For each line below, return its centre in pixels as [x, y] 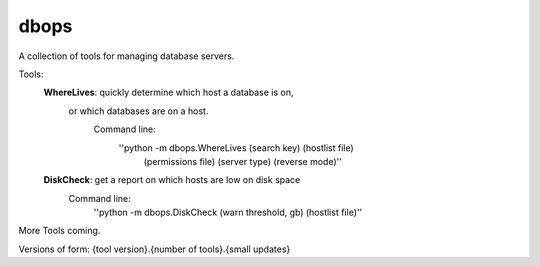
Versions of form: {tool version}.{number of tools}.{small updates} [154, 249]
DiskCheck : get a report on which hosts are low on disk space [172, 180]
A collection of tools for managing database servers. [126, 56]
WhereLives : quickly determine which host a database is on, [168, 92]
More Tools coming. [59, 231]
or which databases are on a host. [138, 111]
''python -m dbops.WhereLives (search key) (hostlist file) [236, 147]
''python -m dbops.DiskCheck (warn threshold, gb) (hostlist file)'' [228, 212]
